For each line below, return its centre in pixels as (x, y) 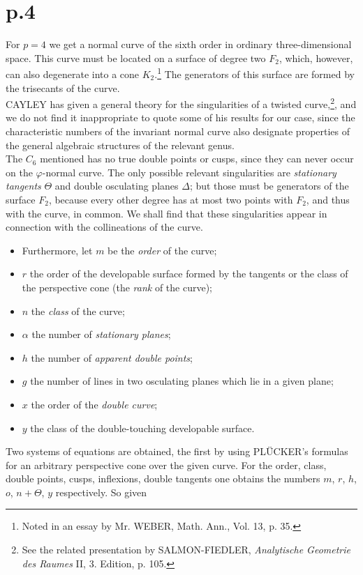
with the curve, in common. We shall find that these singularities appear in (166, 213)
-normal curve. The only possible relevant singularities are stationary (189, 172)
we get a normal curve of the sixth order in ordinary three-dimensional (200, 44)
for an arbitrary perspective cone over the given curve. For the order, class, (166, 465)
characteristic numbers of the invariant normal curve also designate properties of (178, 131)
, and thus (328, 199)
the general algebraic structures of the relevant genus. (120, 145)
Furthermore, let (57, 250)
